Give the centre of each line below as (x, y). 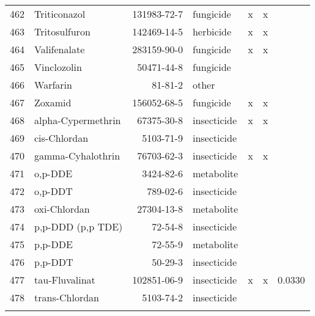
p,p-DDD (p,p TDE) (79, 226)
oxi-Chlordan (62, 209)
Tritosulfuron (62, 31)
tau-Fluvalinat (65, 280)
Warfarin (53, 85)
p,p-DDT (54, 262)
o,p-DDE (54, 173)
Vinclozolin (58, 67)
